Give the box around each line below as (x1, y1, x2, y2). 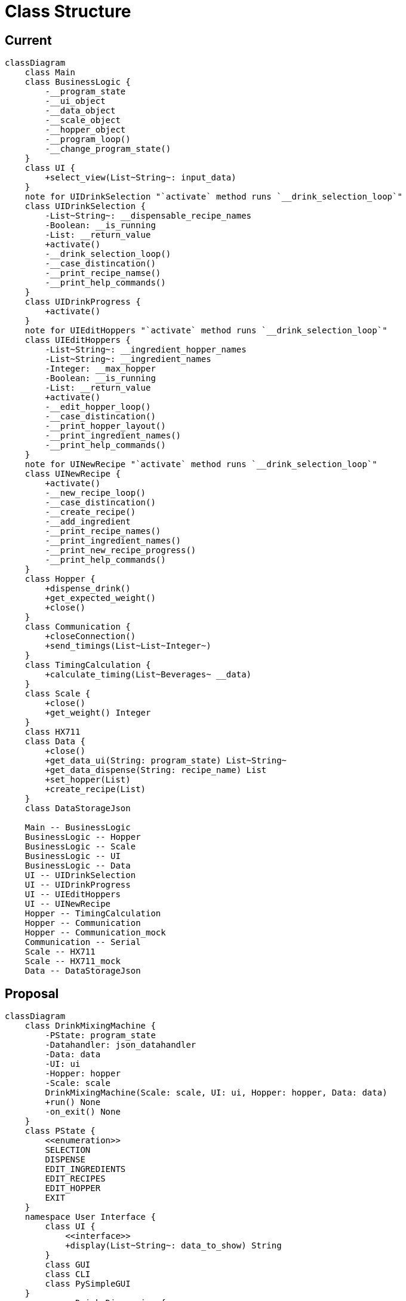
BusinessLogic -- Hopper (24, 832, 141, 842)
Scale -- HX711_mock (24, 956, 121, 966)
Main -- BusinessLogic (24, 823, 131, 833)
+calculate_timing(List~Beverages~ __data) (45, 670, 252, 680)
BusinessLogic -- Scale (24, 842, 136, 852)
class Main (24, 67, 76, 78)
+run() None (45, 1097, 101, 1107)
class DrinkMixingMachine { (24, 1021, 156, 1031)
